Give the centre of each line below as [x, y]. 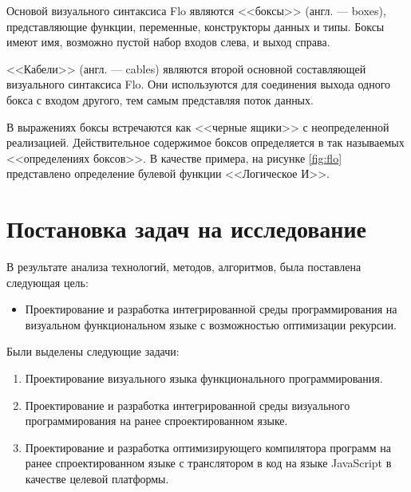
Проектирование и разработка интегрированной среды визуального [188, 405]
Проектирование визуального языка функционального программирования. [204, 378]
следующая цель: [47, 282]
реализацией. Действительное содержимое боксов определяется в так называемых [205, 142]
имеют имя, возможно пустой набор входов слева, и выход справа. [168, 42]
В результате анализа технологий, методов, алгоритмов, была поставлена [184, 267]
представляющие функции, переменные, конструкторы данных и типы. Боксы [196, 26]
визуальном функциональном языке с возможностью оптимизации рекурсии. [211, 324]
